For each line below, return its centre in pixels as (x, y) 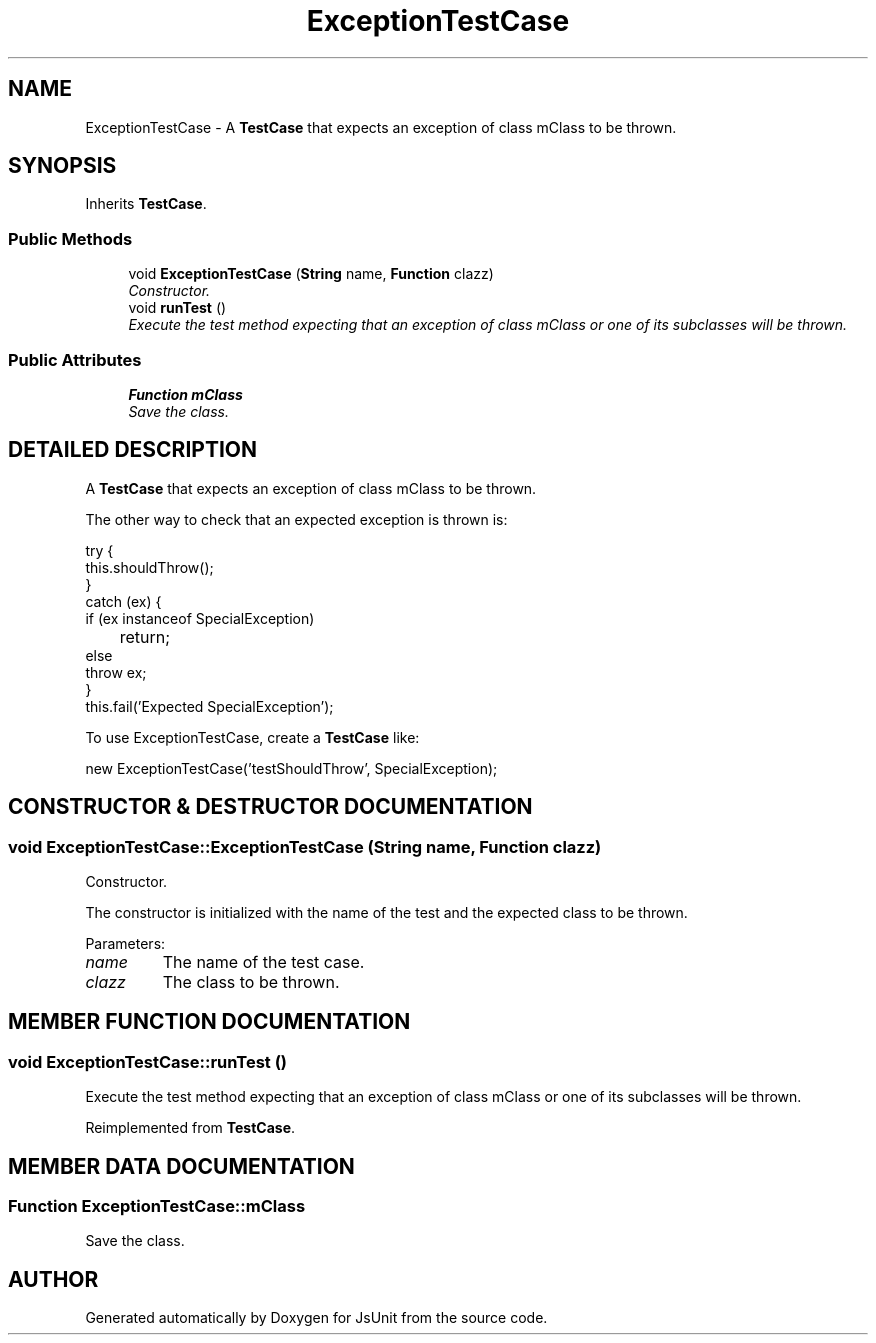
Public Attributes (75, 359)
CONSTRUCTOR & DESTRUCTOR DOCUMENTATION (270, 807)
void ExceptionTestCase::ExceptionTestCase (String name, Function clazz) (305, 846)
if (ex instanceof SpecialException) (200, 618)
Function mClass (185, 394)
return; (145, 636)
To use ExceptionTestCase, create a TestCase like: (252, 737)
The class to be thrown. (251, 982)
